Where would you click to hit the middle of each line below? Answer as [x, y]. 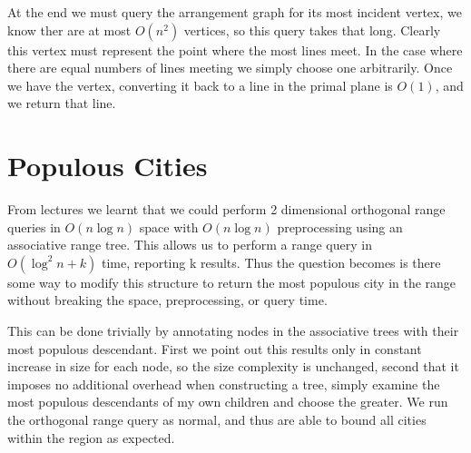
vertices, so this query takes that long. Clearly [312, 30]
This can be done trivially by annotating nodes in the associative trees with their [233, 331]
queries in [34, 226]
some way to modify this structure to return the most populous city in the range [232, 282]
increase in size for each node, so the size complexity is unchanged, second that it [233, 366]
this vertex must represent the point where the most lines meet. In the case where [235, 49]
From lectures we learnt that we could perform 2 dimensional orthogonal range [226, 209]
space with [169, 226]
